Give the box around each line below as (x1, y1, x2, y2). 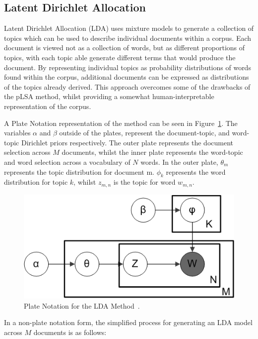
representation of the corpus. (4, 101, 91, 111)
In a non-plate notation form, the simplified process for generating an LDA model (4, 317, 253, 328)
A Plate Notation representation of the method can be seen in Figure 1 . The (4, 117, 238, 128)
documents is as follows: (33, 327, 107, 337)
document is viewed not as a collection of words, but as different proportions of (4, 42, 245, 53)
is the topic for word (113, 177, 176, 187)
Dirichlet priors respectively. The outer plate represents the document (21, 137, 233, 147)
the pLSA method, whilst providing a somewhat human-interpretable (4, 91, 214, 102)
